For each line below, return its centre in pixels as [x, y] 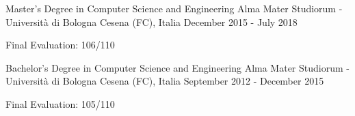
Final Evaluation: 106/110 [60, 45]
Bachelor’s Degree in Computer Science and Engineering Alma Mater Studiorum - [177, 67]
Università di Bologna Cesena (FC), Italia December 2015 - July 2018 [152, 21]
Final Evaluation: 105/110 [60, 103]
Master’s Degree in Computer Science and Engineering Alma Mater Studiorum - [174, 8]
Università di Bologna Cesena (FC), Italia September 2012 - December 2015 [165, 81]
